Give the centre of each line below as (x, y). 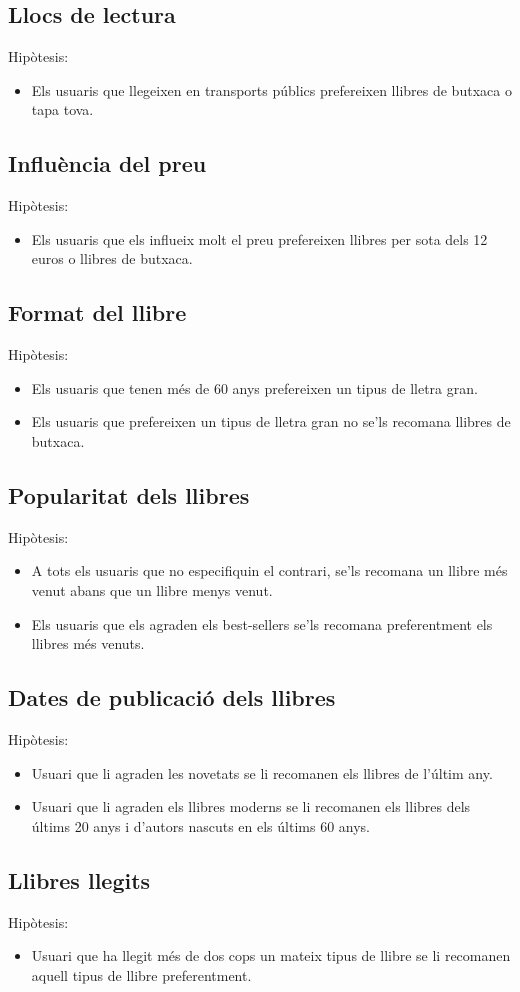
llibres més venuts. (88, 643)
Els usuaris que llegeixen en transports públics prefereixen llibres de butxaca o (271, 89)
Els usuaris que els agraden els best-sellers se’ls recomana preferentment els (262, 623)
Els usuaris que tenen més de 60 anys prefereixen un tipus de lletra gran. (254, 387)
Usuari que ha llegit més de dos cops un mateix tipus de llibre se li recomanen (271, 955)
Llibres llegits (79, 879)
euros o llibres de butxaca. (112, 258)
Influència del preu (107, 163)
